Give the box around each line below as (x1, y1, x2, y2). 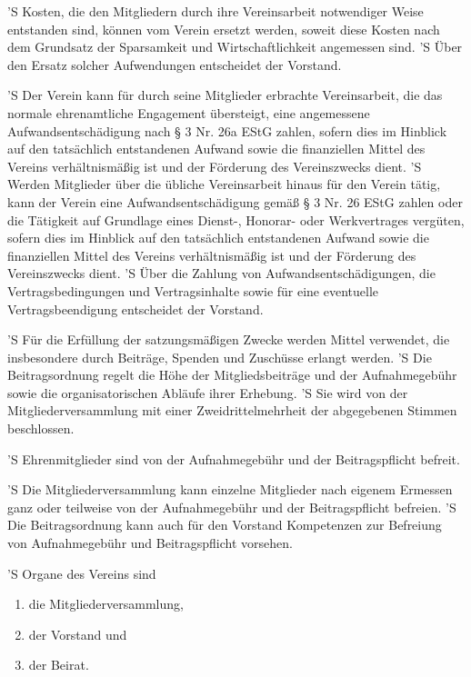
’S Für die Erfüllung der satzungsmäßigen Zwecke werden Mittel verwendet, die (7, 330, 450, 349)
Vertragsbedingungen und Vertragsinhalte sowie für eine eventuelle (7, 281, 379, 300)
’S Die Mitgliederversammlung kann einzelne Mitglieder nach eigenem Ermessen (7, 480, 453, 499)
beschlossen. (7, 419, 75, 438)
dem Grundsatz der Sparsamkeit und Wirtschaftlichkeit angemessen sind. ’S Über (7, 37, 463, 56)
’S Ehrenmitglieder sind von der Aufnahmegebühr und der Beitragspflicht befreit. (7, 449, 460, 468)
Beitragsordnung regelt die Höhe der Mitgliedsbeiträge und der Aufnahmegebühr (7, 365, 457, 384)
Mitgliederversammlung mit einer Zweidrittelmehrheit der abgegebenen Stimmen (7, 401, 457, 420)
